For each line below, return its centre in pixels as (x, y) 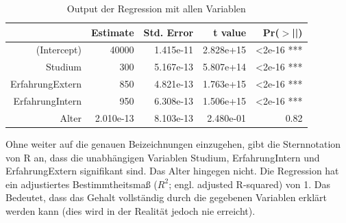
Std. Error (169, 32)
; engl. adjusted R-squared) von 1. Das (250, 184)
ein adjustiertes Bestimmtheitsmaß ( (82, 184)
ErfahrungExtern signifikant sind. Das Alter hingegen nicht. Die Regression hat (172, 171)
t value (230, 32)
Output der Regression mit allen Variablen (156, 8)
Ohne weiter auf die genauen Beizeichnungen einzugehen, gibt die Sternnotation (173, 143)
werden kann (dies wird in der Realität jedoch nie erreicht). (131, 210)
